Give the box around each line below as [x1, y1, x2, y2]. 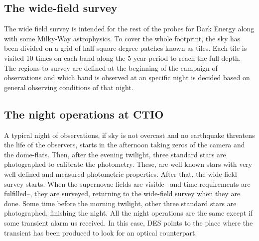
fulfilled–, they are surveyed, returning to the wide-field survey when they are [4, 188, 241, 199]
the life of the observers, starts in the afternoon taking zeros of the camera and [4, 139, 245, 150]
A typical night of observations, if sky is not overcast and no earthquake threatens [4, 129, 255, 140]
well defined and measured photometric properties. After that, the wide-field [4, 168, 237, 179]
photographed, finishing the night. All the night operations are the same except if [4, 208, 253, 218]
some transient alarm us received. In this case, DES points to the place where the [4, 217, 253, 228]
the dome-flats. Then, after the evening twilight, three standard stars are [4, 149, 226, 159]
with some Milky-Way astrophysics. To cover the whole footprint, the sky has [4, 33, 241, 43]
